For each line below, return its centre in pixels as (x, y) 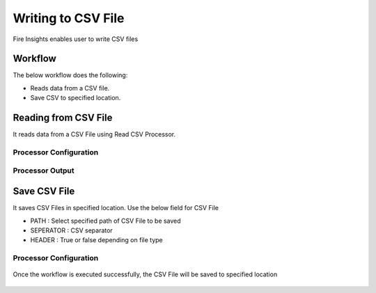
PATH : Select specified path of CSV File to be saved (105, 221)
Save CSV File (44, 191)
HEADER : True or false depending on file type (96, 240)
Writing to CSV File (69, 18)
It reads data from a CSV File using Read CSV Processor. (94, 134)
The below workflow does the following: (70, 75)
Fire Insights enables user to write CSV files (76, 39)
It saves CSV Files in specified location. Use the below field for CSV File (116, 208)
